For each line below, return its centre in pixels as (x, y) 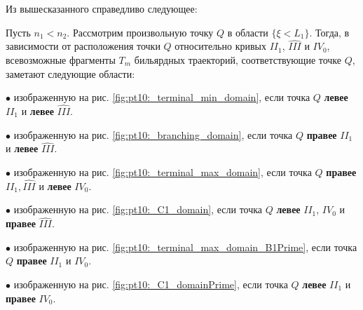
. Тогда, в (329, 32)
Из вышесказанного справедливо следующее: (102, 8)
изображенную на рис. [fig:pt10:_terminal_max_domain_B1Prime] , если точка (185, 247)
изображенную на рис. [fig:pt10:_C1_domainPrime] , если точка (151, 284)
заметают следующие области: (70, 73)
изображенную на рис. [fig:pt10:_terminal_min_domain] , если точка (162, 97)
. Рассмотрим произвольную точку (140, 32)
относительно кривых (220, 46)
